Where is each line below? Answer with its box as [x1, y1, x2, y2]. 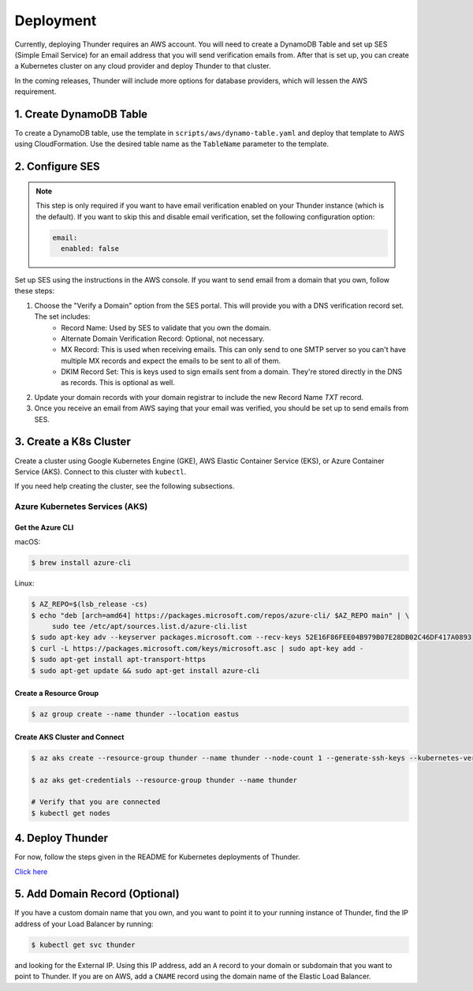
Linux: [14, 578, 35, 588]
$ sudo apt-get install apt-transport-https [31, 655, 207, 664]
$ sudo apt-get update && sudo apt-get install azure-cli [31, 666, 260, 675]
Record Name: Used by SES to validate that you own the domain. [61, 323, 271, 332]
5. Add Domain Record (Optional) [14, 888, 181, 901]
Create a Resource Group [14, 689, 99, 698]
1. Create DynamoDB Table [14, 107, 148, 121]
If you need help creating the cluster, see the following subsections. [14, 481, 235, 491]
